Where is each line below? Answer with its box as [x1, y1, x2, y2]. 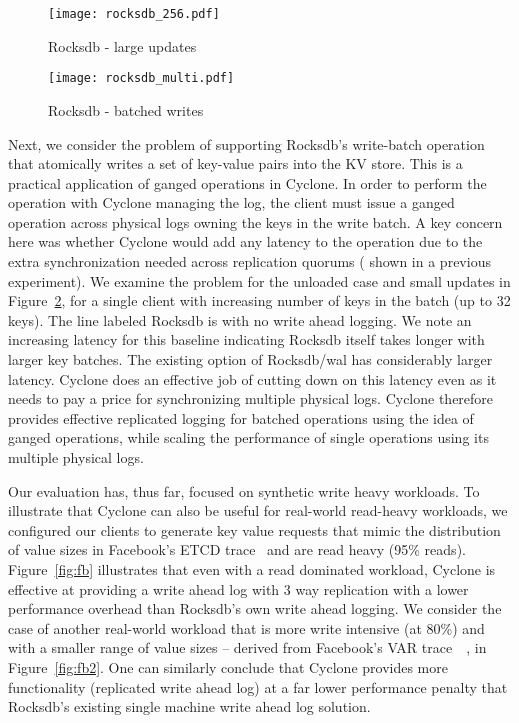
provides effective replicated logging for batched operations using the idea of [8, 407, 474, 428]
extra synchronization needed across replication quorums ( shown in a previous [8, 251, 491, 272]
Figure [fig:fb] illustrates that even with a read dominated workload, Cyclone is [8, 558, 496, 579]
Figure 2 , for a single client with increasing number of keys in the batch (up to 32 [8, 290, 511, 311]
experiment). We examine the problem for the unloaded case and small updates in [8, 270, 511, 291]
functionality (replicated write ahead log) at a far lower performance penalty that [8, 676, 508, 697]
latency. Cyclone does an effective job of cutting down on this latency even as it [8, 368, 497, 389]
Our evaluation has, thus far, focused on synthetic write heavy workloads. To [8, 480, 480, 501]
